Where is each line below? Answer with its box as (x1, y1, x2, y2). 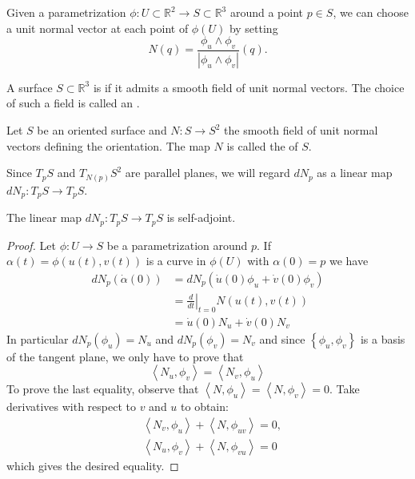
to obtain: (181, 398, 229, 415)
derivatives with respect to (6, 398, 136, 415)
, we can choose (333, 4, 409, 20)
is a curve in (146, 252, 206, 269)
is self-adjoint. (166, 209, 236, 226)
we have (329, 252, 369, 269)
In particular (6, 330, 69, 347)
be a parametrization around (106, 236, 248, 253)
